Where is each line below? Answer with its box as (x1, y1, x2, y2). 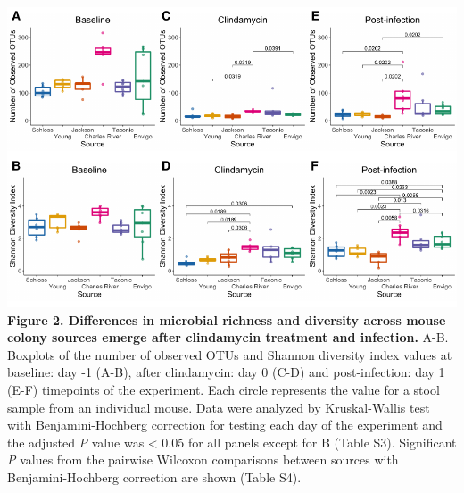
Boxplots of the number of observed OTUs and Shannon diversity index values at (7, 345, 452, 363)
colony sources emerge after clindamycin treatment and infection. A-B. (7, 328, 449, 347)
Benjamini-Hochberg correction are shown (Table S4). (7, 467, 302, 486)
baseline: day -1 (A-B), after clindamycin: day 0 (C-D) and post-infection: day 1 (7, 363, 445, 381)
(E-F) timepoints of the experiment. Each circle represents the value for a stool (7, 380, 440, 398)
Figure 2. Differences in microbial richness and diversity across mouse (7, 310, 446, 329)
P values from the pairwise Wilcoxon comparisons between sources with (7, 450, 399, 469)
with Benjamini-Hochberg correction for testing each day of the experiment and (7, 415, 443, 434)
